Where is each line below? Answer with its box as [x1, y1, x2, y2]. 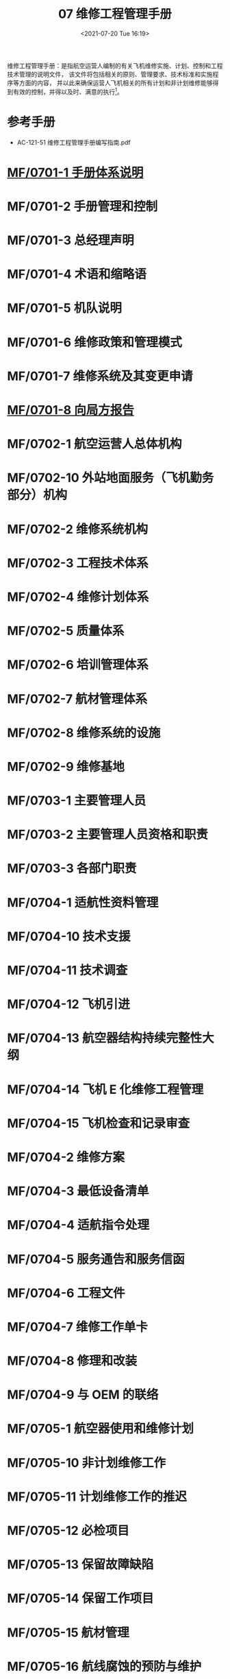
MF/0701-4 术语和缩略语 [7, 267, 147, 282]
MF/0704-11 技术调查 [7, 963, 128, 978]
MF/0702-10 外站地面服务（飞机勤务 [7, 471, 214, 486]
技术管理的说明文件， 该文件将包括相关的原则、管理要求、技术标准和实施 [7, 70, 213, 78]
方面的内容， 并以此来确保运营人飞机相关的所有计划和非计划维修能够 [18, 78, 213, 86]
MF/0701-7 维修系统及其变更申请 [7, 368, 193, 384]
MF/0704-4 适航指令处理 [7, 1217, 150, 1233]
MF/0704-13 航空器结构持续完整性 [7, 1030, 203, 1046]
